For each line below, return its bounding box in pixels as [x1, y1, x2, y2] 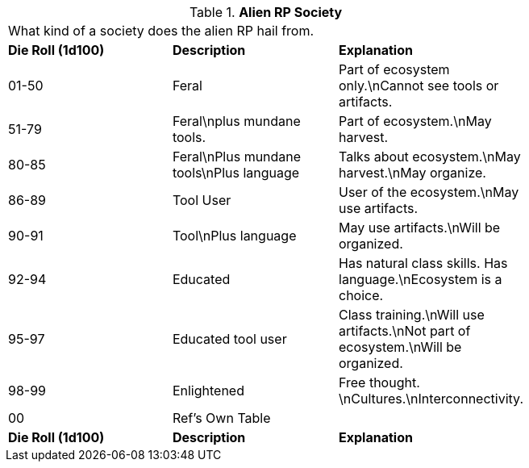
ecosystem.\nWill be [339, 339, 462, 355]
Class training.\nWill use [339, 307, 485, 323]
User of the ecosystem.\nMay [339, 184, 519, 200]
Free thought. [339, 374, 420, 391]
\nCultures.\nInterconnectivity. [339, 391, 523, 407]
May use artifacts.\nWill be [339, 219, 501, 236]
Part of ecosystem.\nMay [339, 113, 492, 129]
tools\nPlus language [172, 165, 300, 181]
